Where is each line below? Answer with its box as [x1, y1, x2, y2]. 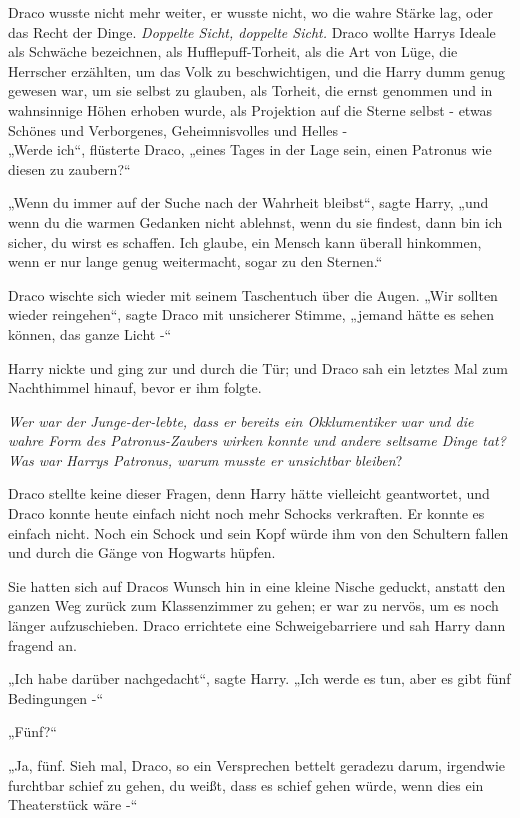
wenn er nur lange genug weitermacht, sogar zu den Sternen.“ [8, 251, 383, 272]
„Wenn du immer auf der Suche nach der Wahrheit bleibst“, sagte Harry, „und [8, 192, 489, 213]
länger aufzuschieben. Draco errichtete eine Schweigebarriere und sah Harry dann [8, 615, 506, 636]
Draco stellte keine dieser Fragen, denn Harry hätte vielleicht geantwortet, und [8, 483, 490, 504]
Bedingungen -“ [8, 687, 104, 708]
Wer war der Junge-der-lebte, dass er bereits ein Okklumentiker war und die [8, 410, 474, 431]
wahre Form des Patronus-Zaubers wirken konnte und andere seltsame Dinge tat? [8, 430, 506, 451]
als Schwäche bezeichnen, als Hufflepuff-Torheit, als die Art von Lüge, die [8, 41, 458, 62]
